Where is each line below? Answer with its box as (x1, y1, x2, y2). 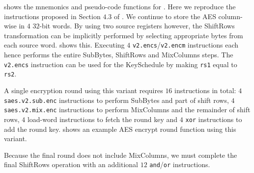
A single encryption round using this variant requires (4, 85, 163, 95)
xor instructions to (185, 114, 242, 124)
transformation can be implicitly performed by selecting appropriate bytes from (4, 30, 243, 40)
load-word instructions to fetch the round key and (27, 114, 178, 124)
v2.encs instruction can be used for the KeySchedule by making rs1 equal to (4, 59, 237, 69)
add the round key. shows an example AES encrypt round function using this (4, 124, 236, 134)
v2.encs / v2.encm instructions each (132, 40, 239, 50)
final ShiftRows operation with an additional (4, 159, 138, 170)
